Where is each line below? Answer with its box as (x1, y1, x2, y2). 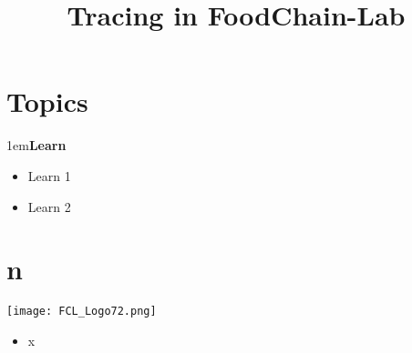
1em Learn (6, 136, 67, 155)
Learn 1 (27, 166, 71, 185)
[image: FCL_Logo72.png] (6, 305, 157, 318)
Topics (6, 83, 88, 120)
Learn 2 (27, 197, 71, 216)
